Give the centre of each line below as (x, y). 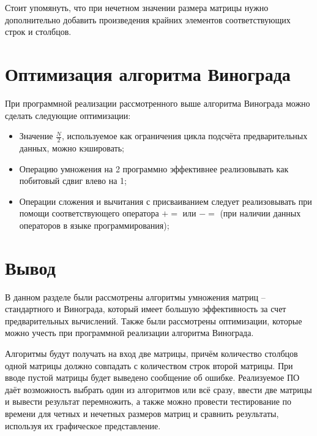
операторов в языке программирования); (94, 225)
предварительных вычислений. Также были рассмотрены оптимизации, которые (154, 320)
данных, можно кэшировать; (72, 147)
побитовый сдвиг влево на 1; (73, 181)
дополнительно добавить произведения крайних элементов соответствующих (148, 19)
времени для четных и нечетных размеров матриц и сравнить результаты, (142, 413)
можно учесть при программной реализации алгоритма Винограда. (129, 333)
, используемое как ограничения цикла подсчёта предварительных (185, 136)
